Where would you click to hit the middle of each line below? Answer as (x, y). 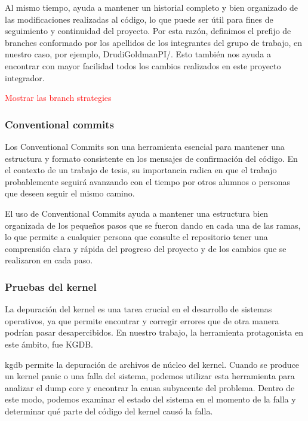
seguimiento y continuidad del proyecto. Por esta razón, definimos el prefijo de (148, 31)
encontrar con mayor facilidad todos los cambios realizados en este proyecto (143, 65)
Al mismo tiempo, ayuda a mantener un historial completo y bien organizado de (152, 7)
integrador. (25, 77)
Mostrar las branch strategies (58, 98)
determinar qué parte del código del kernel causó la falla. (109, 411)
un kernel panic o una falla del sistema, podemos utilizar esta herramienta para (150, 376)
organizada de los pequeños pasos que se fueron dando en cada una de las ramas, (153, 225)
